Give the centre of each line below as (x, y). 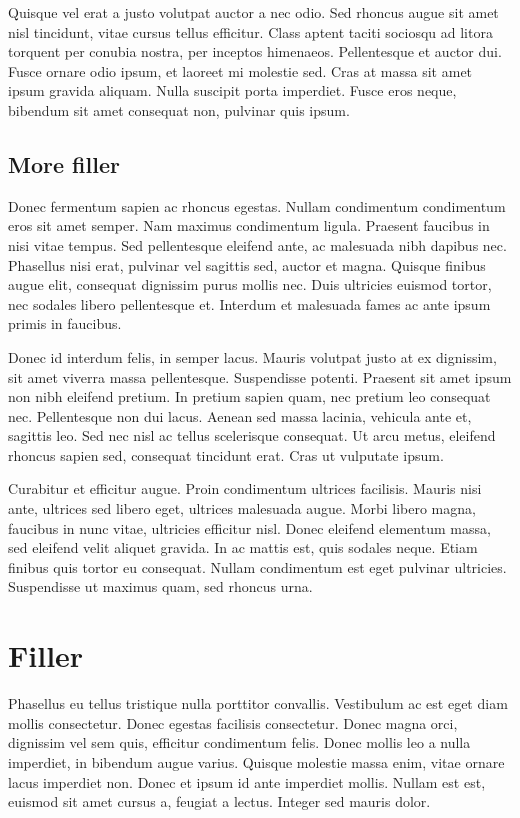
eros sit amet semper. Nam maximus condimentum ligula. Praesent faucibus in (249, 225)
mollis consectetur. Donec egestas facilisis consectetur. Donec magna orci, (233, 722)
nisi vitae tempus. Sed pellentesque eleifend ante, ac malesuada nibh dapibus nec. (257, 244)
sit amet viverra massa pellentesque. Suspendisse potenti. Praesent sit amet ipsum (260, 376)
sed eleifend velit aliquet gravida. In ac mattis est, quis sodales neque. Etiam (243, 547)
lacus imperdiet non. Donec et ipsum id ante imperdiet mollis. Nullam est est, (247, 781)
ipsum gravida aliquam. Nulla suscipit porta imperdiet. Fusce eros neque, (232, 90)
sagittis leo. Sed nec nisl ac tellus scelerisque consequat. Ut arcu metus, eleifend (252, 435)
